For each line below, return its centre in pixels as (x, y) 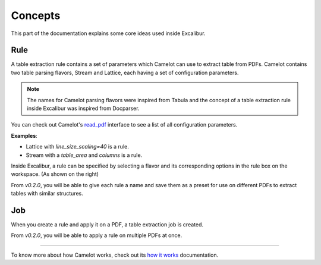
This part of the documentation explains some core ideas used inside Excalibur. (108, 33)
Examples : (24, 135)
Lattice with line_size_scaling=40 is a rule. (77, 147)
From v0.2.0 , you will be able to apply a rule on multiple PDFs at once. (97, 235)
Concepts (36, 15)
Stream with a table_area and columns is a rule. (84, 155)
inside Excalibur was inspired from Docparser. (83, 108)
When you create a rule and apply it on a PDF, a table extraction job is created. (107, 225)
